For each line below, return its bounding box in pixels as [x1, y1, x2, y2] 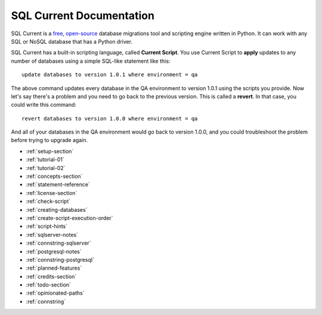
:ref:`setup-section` [26, 147, 74, 155]
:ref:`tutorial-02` [26, 164, 66, 171]
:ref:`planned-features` [26, 264, 82, 271]
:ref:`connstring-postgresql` [26, 256, 95, 263]
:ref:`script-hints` [26, 223, 68, 230]
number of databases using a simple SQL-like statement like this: [11, 57, 171, 64]
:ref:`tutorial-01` [26, 156, 65, 163]
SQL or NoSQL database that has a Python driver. [11, 38, 133, 45]
